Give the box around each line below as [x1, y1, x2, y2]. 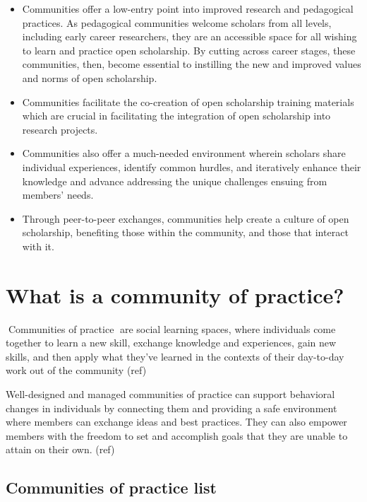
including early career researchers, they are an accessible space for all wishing [22, 29, 357, 44]
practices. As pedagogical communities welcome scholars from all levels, [22, 15, 332, 30]
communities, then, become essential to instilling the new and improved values [22, 57, 361, 71]
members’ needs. [22, 187, 94, 202]
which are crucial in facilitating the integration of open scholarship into [22, 108, 331, 123]
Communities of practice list [6, 477, 217, 498]
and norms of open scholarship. [22, 70, 157, 85]
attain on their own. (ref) [6, 442, 115, 457]
